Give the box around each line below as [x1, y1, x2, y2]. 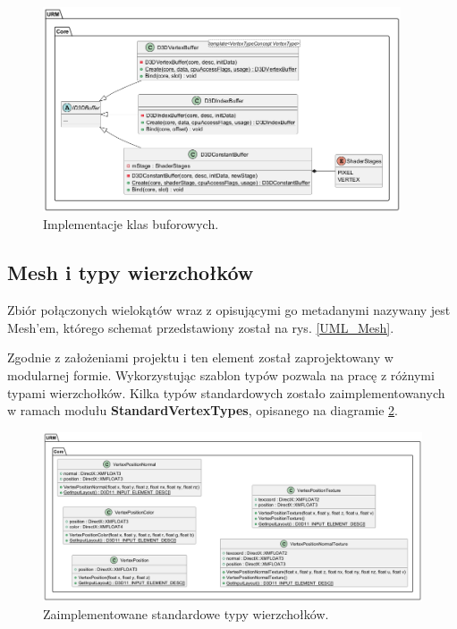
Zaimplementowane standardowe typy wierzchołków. [43, 605, 329, 624]
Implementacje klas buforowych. [43, 215, 219, 234]
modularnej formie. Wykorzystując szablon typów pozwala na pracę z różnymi [7, 366, 435, 385]
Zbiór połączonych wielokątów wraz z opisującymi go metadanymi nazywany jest [7, 301, 451, 319]
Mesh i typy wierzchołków [7, 259, 254, 286]
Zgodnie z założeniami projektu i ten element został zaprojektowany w [7, 348, 394, 367]
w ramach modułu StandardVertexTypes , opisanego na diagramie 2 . [7, 401, 399, 420]
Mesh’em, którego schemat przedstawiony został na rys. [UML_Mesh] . [7, 318, 394, 336]
